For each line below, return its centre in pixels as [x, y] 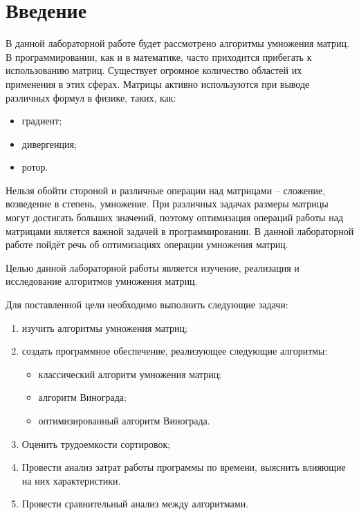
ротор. [35, 167]
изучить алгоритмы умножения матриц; [104, 327]
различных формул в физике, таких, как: [91, 97]
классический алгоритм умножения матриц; [130, 374]
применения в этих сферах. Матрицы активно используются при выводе [158, 83]
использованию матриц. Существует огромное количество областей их [154, 70]
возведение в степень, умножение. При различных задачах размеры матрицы [167, 204]
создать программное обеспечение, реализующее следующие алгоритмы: [175, 351]
